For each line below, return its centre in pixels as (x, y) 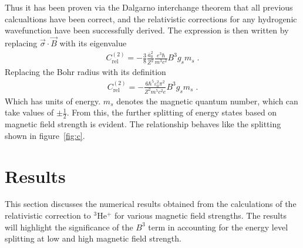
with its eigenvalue (93, 43)
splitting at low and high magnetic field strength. (93, 238)
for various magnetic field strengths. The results (200, 215)
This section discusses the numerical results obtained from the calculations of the (151, 204)
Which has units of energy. (53, 101)
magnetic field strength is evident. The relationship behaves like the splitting (143, 124)
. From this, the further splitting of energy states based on (172, 112)
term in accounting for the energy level (218, 227)
